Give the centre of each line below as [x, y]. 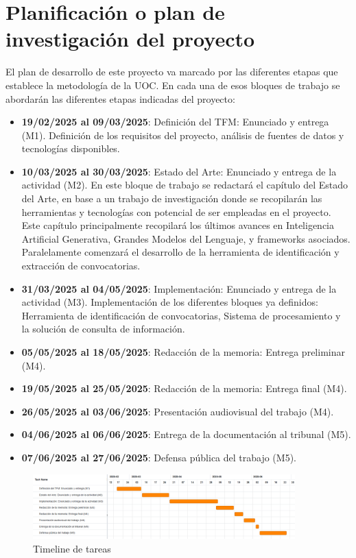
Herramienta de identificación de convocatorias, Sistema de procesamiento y [181, 315]
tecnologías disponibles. [71, 148]
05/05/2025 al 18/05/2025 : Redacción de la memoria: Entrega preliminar [183, 352]
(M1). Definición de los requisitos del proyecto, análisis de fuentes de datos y [183, 135]
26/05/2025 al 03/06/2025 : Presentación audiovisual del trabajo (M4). [178, 411]
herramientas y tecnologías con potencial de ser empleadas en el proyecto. [176, 211]
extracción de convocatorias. [81, 266]
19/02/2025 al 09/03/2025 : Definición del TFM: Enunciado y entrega [175, 122]
